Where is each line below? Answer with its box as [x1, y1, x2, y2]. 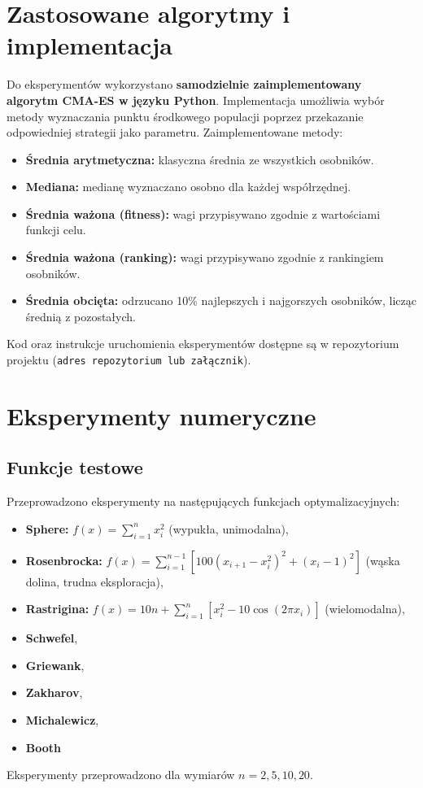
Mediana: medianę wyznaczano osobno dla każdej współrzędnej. [25, 178, 351, 195]
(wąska [365, 551, 400, 568]
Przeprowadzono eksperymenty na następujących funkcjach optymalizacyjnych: [7, 493, 400, 510]
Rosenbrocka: [25, 551, 102, 568]
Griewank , [25, 656, 85, 673]
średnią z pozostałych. [25, 307, 136, 324]
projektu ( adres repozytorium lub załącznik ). [7, 351, 251, 368]
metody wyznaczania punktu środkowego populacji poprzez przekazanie [7, 107, 364, 124]
